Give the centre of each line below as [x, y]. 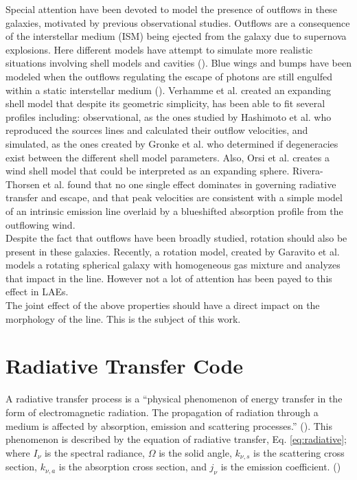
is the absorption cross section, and [133, 467]
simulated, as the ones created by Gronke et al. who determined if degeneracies [172, 143]
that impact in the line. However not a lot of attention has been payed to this [169, 278]
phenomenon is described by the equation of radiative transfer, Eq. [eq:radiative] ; [176, 439]
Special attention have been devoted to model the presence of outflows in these [171, 9]
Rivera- [308, 171]
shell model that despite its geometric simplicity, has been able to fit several [165, 103]
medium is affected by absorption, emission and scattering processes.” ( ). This [169, 425]
